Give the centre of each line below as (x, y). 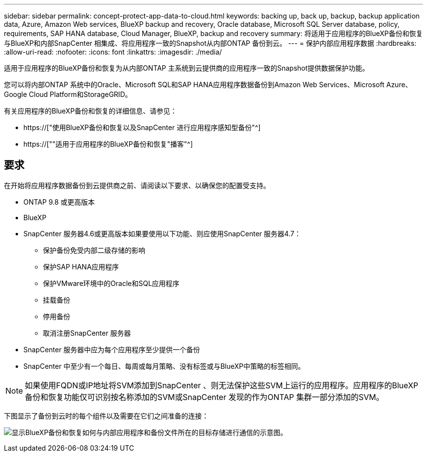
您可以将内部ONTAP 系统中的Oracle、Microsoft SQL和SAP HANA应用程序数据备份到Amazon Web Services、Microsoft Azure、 (208, 85)
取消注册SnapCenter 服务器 (87, 333)
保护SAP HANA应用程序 (81, 266)
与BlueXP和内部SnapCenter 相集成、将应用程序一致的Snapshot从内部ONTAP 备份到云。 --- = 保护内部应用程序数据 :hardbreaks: (210, 43)
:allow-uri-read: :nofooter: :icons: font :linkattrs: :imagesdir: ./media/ (113, 52)
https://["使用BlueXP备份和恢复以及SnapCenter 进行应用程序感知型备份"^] (142, 127)
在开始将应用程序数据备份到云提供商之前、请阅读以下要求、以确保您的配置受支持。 (137, 185)
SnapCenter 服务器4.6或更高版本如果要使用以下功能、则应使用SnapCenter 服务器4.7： (162, 233)
